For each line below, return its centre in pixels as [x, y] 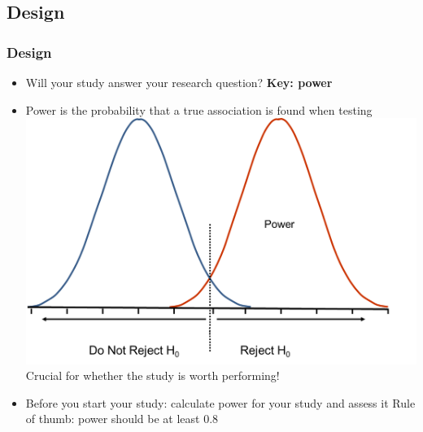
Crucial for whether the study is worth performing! [153, 375]
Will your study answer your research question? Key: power [179, 82]
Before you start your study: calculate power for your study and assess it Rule [220, 402]
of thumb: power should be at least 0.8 [122, 419]
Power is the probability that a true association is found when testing [199, 109]
